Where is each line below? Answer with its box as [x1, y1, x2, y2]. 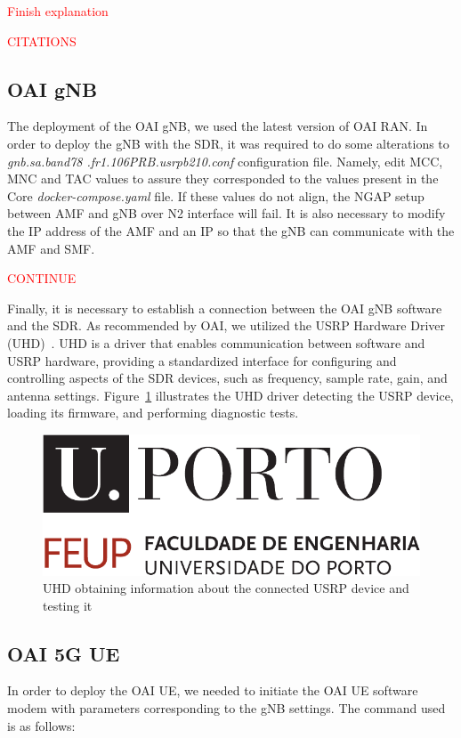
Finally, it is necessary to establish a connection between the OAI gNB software [7, 298, 442, 317]
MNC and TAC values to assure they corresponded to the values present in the [7, 169, 439, 188]
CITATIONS [7, 31, 77, 50]
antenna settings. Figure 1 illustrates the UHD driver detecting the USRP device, [7, 385, 454, 404]
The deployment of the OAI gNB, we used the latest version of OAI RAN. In [7, 117, 428, 135]
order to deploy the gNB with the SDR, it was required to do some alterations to [7, 134, 449, 152]
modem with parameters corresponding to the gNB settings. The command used [7, 699, 446, 718]
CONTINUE [7, 269, 77, 288]
